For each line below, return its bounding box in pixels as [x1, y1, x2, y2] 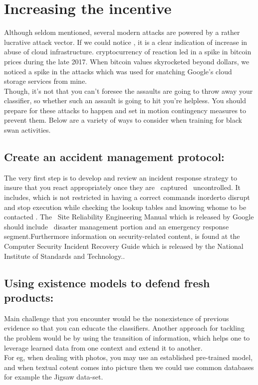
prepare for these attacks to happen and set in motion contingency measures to [4, 105, 247, 115]
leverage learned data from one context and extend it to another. [4, 342, 203, 353]
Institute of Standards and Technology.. [4, 250, 125, 261]
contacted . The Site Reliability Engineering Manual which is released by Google [4, 211, 254, 222]
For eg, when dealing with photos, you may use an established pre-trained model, [4, 352, 253, 363]
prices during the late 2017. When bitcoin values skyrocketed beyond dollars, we [4, 56, 250, 66]
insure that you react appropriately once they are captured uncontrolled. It [4, 182, 241, 192]
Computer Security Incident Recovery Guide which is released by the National [4, 241, 244, 251]
